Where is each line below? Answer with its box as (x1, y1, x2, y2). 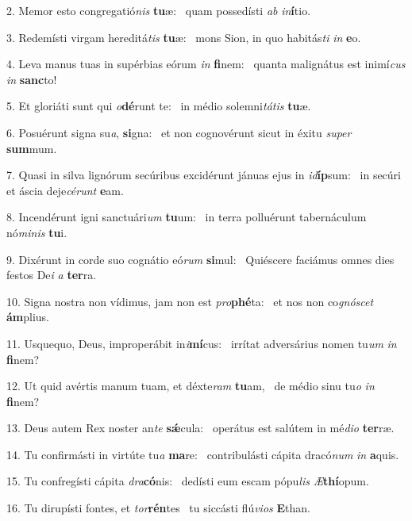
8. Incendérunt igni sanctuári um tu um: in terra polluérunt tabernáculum (6, 209, 367, 225)
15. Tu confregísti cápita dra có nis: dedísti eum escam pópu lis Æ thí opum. (6, 473, 369, 489)
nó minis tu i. (6, 224, 67, 240)
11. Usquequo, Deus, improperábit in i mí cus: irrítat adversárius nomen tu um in (6, 335, 397, 351)
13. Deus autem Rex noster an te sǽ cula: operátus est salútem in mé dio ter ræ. (6, 419, 395, 436)
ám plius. (6, 308, 50, 325)
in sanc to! (6, 71, 57, 87)
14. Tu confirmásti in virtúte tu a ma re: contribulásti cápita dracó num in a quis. (6, 446, 399, 462)
